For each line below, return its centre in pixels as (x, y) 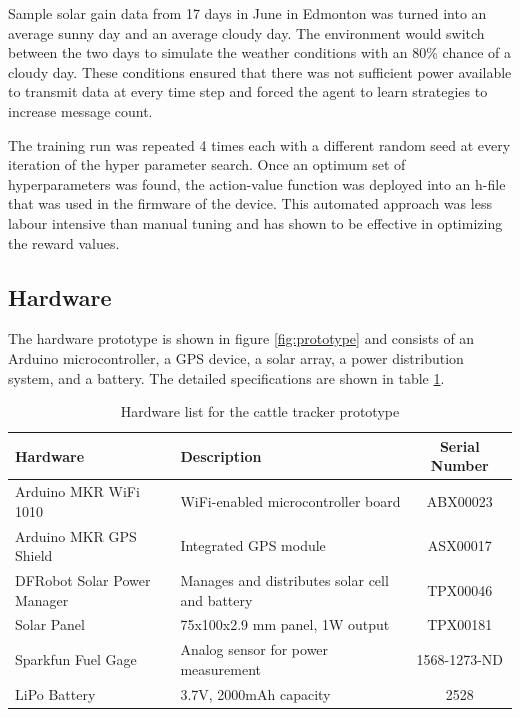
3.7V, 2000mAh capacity (255, 693)
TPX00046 (460, 589)
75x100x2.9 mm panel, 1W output (285, 624)
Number (459, 465)
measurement (221, 668)
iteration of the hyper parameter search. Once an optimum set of (207, 164)
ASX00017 (459, 545)
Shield (34, 555)
